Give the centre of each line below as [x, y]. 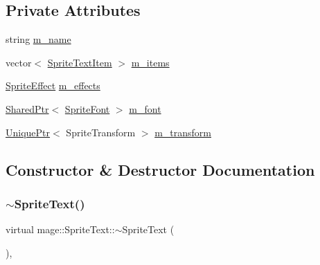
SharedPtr [27, 108]
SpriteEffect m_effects [53, 85]
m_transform [183, 132]
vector [19, 62]
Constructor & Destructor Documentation [160, 169]
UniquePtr [28, 132]
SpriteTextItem [80, 62]
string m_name [38, 39]
